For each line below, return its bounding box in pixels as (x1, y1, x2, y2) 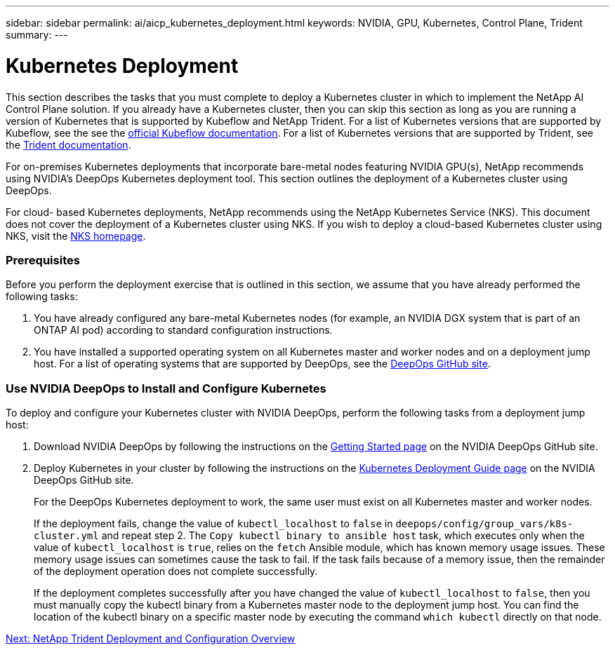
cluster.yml (34, 530, 99, 541)
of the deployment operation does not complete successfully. (34, 565, 318, 577)
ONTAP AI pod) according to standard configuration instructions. (34, 324, 333, 337)
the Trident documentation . (6, 138, 131, 151)
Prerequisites (6, 252, 80, 267)
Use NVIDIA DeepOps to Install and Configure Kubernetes (6, 381, 326, 395)
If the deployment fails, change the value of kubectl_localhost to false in (34, 517, 393, 529)
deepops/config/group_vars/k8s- (395, 518, 574, 529)
